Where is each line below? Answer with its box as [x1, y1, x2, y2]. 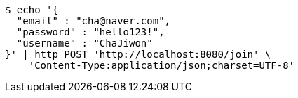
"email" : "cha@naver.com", [16, 15, 171, 26]
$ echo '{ [5, 4, 58, 15]
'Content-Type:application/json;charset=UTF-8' [28, 60, 295, 71]
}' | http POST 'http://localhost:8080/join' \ [5, 49, 271, 60]
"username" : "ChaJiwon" [16, 38, 153, 49]
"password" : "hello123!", [16, 26, 165, 38]
